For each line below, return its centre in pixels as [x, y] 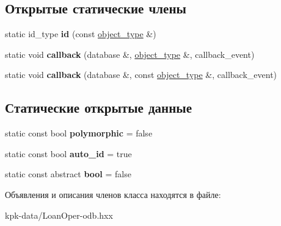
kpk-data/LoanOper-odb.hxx [59, 215]
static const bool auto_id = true [68, 153]
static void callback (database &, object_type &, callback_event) [130, 54]
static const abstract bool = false [68, 174]
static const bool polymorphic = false [79, 133]
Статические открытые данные [98, 108]
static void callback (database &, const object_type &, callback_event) [141, 75]
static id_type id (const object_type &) [81, 34]
